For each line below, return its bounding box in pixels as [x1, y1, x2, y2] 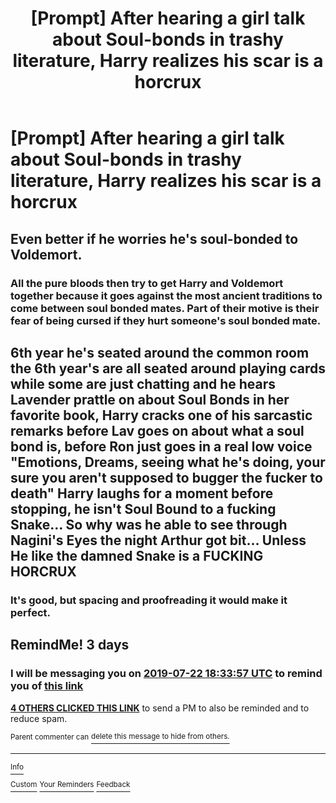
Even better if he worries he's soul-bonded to [10, 230, 299, 247]
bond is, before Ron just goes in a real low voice [10, 438, 313, 455]
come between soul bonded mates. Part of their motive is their [10, 301, 320, 315]
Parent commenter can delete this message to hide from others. [10, 732, 230, 742]
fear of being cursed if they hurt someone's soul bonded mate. [10, 313, 322, 327]
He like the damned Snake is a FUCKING [10, 547, 264, 564]
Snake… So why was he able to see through [10, 516, 288, 533]
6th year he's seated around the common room [10, 344, 310, 361]
